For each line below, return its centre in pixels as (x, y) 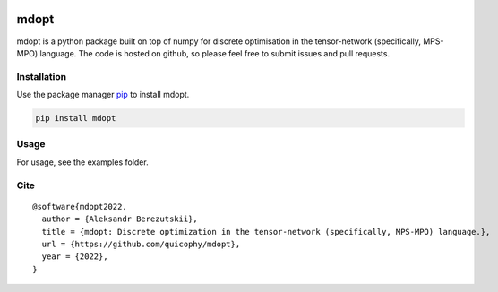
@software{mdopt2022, (80, 206)
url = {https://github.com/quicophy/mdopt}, (141, 244)
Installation (42, 76)
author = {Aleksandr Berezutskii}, (120, 219)
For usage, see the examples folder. (82, 162)
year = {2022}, (75, 257)
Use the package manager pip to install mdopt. (103, 95)
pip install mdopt (76, 118)
